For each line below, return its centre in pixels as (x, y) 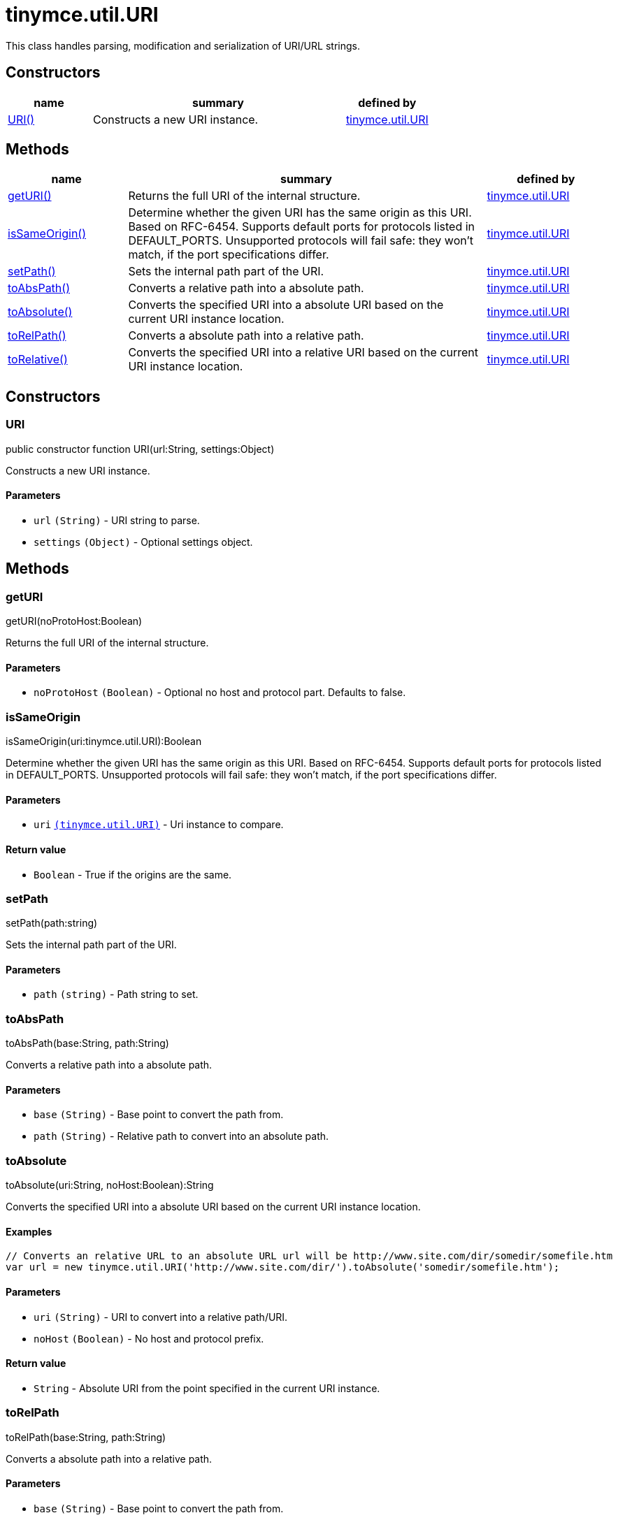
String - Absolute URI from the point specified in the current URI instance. (207, 1388)
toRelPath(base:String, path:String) (86, 1437)
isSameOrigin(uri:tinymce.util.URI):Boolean (104, 741)
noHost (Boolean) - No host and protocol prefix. (149, 1338)
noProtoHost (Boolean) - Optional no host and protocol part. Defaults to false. (220, 693)
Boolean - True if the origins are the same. (133, 874)
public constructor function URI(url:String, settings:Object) (140, 449)
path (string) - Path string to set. (116, 994)
